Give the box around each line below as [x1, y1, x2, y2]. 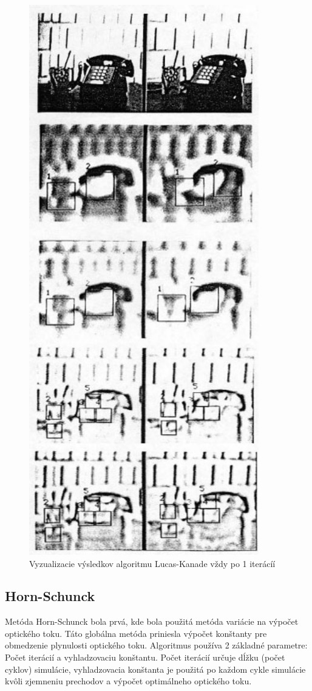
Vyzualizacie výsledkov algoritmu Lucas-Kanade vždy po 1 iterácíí [29, 557, 276, 569]
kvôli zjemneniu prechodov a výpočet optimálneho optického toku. [5, 675, 252, 687]
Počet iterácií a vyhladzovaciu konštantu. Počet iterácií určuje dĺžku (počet [5, 651, 285, 664]
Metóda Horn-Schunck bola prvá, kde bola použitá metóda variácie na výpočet [5, 615, 299, 628]
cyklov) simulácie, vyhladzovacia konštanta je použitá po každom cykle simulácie [5, 662, 306, 675]
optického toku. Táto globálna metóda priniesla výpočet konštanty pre [5, 627, 267, 639]
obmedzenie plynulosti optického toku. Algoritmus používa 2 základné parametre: [5, 639, 308, 651]
